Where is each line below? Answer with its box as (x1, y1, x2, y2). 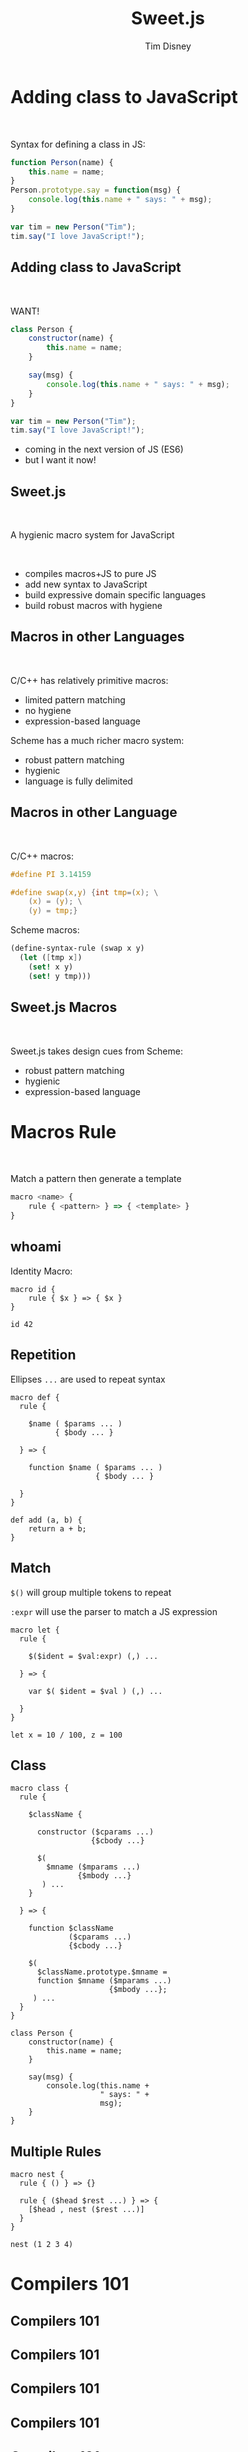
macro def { (10, 1392, 60, 1402)
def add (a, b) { (10, 1515, 83, 1525)
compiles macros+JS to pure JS (24, 568, 157, 580)
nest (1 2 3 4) (10, 2240, 74, 2250)
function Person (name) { (10, 157, 114, 167)
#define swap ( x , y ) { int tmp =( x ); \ (10, 887, 159, 897)
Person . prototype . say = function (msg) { (10, 185, 182, 196)
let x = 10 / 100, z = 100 (10, 1730, 123, 1740)
